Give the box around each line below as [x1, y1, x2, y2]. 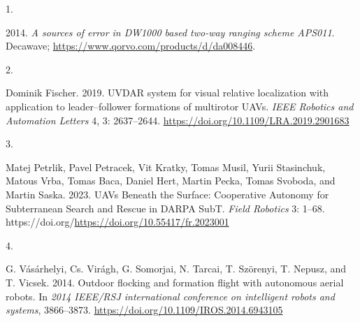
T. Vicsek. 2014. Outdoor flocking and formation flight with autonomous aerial [6, 275, 344, 289]
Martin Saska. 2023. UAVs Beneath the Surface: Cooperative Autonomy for [6, 186, 329, 201]
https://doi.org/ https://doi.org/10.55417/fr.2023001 [6, 214, 229, 229]
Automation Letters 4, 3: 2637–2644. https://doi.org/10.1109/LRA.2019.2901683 [6, 112, 350, 127]
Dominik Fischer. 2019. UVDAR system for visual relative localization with [6, 85, 329, 100]
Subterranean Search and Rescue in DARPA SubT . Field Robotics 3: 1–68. [6, 200, 325, 215]
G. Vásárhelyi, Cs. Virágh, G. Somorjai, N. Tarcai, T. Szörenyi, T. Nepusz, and [6, 261, 347, 276]
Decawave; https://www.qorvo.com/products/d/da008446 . [6, 38, 256, 53]
